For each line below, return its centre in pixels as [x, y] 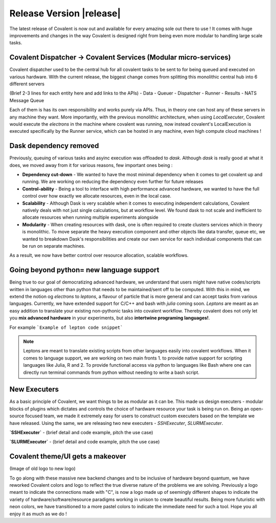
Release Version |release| [65, 13]
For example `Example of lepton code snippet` [66, 327]
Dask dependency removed [54, 146]
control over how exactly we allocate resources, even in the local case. [97, 196]
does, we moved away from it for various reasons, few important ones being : [91, 165]
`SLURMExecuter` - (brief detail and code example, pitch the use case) [85, 442]
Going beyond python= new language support [84, 270]
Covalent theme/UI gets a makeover [68, 456]
